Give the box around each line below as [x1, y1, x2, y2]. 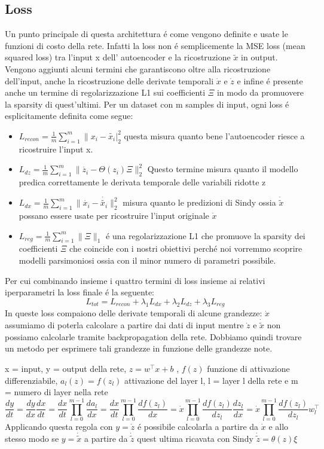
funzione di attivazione [207, 362, 290, 374]
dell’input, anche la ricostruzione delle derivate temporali [5, 74, 214, 87]
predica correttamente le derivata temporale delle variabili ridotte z [19, 176, 266, 188]
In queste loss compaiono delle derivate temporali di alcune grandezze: [5, 307, 262, 319]
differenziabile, [5, 374, 58, 386]
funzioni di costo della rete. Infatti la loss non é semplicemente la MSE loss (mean [5, 39, 305, 51]
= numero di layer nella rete [5, 386, 108, 398]
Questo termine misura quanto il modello [147, 163, 298, 175]
